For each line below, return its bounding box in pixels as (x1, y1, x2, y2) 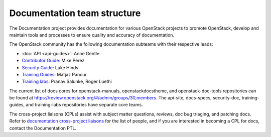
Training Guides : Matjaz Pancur (22, 71, 87, 77)
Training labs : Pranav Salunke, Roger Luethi (22, 78, 112, 85)
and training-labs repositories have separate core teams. (26, 102, 143, 108)
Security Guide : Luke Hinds (22, 64, 79, 70)
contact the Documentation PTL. (9, 125, 77, 131)
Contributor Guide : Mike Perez (22, 58, 85, 64)
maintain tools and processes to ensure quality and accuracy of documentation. (9, 32, 175, 38)
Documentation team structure (9, 8, 141, 19)
